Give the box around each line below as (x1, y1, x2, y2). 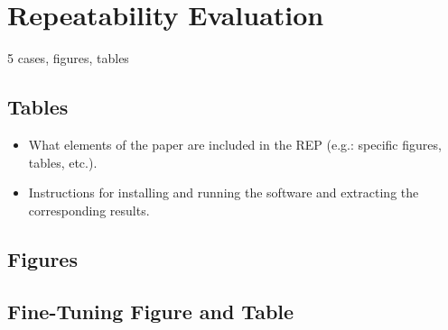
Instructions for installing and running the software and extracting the (28, 183, 419, 202)
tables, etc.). (28, 152, 98, 171)
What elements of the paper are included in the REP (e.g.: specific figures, (28, 134, 442, 153)
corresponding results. (28, 200, 150, 219)
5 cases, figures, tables (7, 49, 129, 68)
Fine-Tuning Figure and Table (7, 298, 294, 325)
